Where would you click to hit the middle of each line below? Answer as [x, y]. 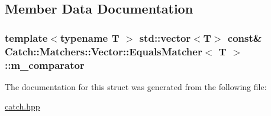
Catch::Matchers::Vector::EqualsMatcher [104, 51]
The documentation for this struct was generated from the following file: [136, 86]
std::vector [165, 37]
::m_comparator [45, 64]
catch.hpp [22, 106]
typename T [90, 37]
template [26, 37]
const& [245, 37]
